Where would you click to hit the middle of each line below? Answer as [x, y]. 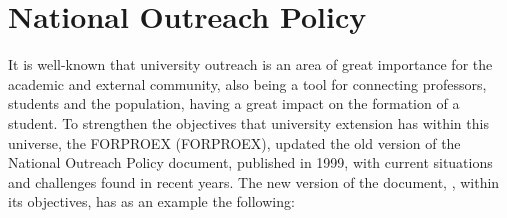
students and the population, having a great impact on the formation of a [234, 103]
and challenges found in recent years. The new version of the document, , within [254, 181]
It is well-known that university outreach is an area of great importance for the [250, 64]
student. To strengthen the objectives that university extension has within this [248, 122]
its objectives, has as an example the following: [151, 201]
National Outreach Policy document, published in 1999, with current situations [250, 162]
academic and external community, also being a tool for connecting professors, [247, 83]
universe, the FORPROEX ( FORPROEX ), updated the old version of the [234, 142]
